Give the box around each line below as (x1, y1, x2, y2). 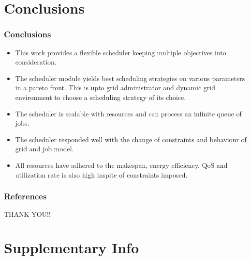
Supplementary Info (4, 238, 139, 258)
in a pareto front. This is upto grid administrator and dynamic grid (15, 82, 215, 93)
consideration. (15, 57, 57, 67)
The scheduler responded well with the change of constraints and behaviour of (15, 134, 247, 144)
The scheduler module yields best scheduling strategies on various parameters (15, 73, 245, 83)
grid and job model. (15, 144, 74, 154)
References (4, 190, 47, 202)
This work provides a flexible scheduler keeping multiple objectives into (15, 47, 226, 57)
